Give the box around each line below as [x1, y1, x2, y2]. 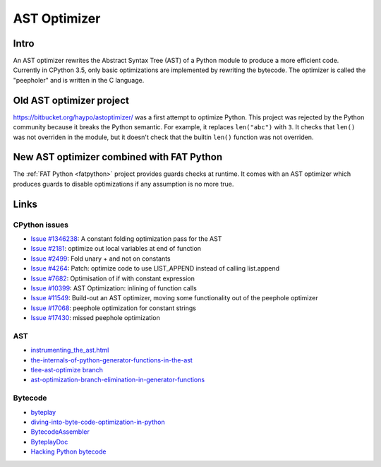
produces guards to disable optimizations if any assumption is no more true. [13, 179, 234, 188]
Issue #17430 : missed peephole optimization [30, 314, 160, 322]
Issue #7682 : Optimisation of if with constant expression [30, 274, 195, 283]
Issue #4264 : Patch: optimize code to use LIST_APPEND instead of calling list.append [30, 264, 280, 273]
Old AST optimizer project [13, 94, 130, 106]
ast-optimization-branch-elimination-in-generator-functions [30, 375, 205, 384]
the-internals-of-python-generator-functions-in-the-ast [30, 355, 193, 364]
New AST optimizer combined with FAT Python [13, 151, 223, 163]
